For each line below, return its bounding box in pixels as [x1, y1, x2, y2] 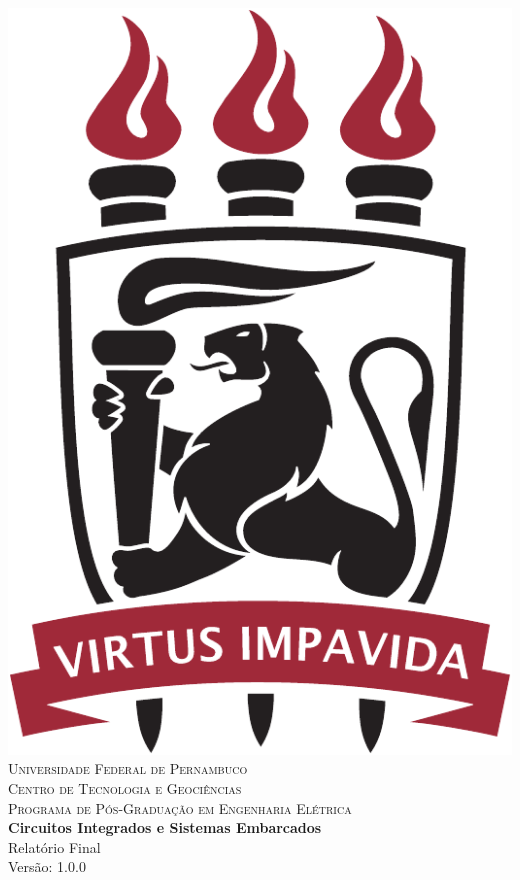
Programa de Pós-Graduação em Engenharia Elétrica [8, 797, 352, 818]
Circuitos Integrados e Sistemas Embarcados [8, 817, 322, 838]
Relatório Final [8, 836, 101, 857]
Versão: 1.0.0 [8, 856, 86, 877]
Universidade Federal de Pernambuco [8, 758, 248, 779]
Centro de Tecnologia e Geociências [8, 777, 242, 798]
